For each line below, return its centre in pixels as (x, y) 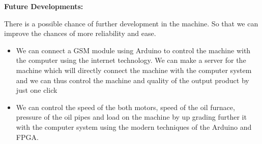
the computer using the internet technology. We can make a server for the (131, 60)
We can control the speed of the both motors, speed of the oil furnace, (125, 107)
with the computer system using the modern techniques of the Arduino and (134, 127)
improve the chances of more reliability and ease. (80, 33)
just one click (37, 90)
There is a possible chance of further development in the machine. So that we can (131, 23)
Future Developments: (44, 6)
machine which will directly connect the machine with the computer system (134, 70)
